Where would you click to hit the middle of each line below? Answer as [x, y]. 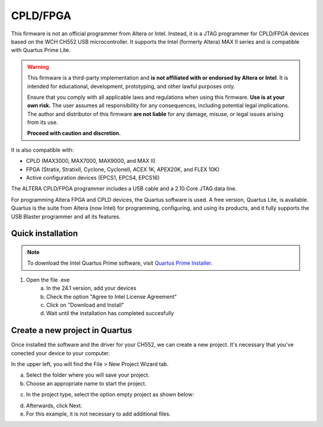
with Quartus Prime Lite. [41, 50]
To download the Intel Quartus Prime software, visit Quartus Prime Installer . [120, 263]
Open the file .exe [48, 280]
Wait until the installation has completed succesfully [110, 313]
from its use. [42, 122]
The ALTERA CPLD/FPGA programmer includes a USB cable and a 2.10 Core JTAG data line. [124, 189]
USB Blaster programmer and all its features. [66, 216]
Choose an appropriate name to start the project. [86, 383]
